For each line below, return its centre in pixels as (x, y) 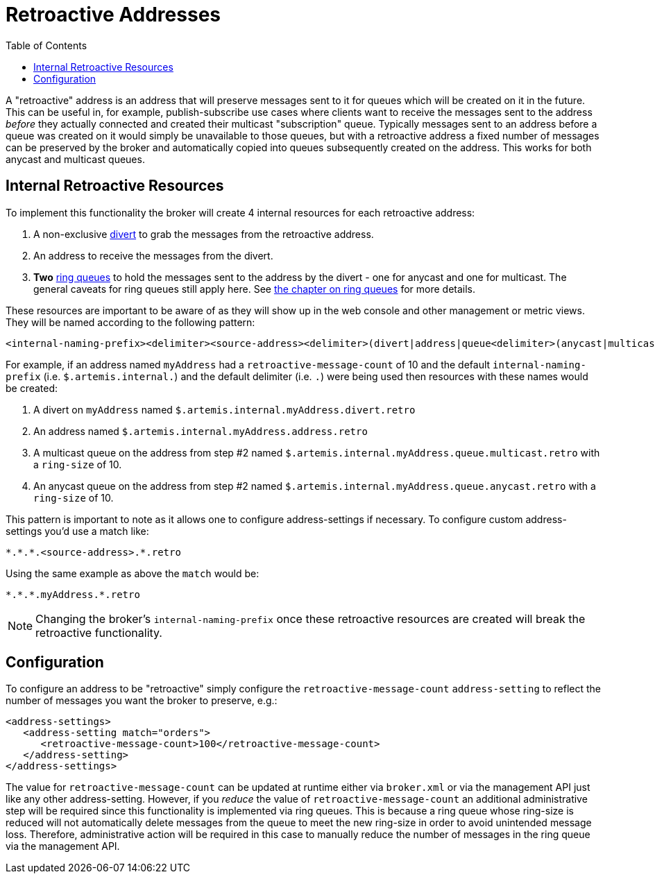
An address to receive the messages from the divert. (153, 255)
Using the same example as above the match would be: (133, 573)
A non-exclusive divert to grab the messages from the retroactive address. (204, 234)
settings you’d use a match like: (77, 531)
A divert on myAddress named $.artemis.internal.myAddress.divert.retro (224, 409)
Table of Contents (46, 45)
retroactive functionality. (99, 632)
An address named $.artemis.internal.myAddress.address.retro (201, 431)
